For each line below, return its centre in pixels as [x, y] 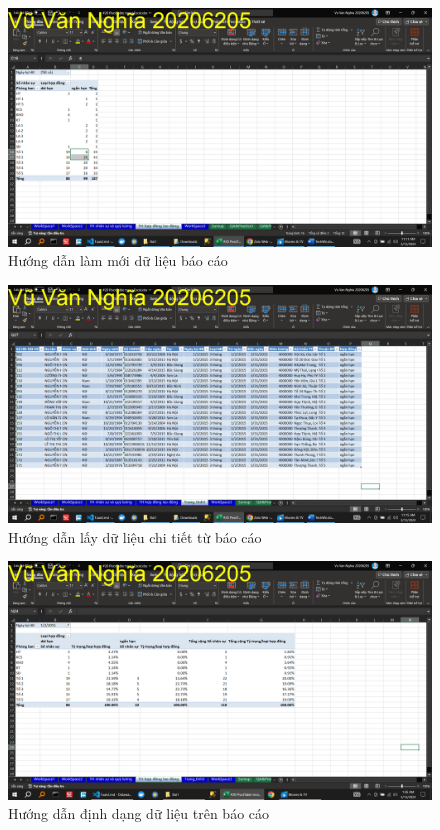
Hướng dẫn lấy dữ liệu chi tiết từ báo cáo [135, 536]
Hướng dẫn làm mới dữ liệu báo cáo [118, 260]
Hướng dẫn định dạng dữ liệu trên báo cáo [139, 813]
